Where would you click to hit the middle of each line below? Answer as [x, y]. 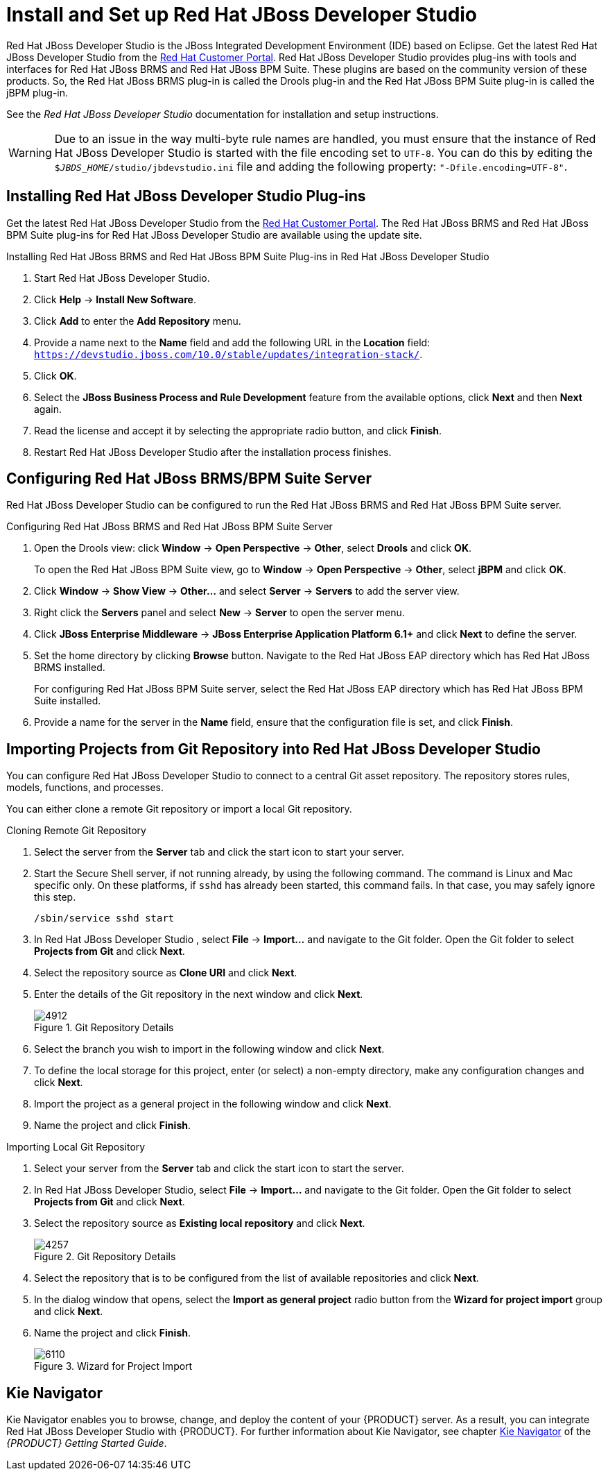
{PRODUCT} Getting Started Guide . [87, 1443]
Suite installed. [68, 701]
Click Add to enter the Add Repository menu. [138, 321]
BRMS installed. [70, 668]
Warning [30, 152]
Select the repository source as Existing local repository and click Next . [200, 1223]
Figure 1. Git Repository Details [104, 1028]
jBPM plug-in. [37, 92]
